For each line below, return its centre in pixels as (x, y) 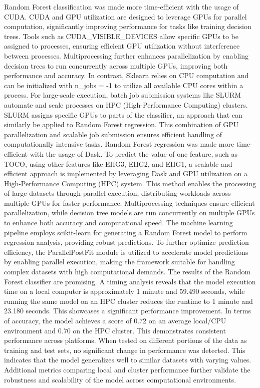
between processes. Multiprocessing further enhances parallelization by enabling (126, 55)
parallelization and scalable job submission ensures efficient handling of (113, 134)
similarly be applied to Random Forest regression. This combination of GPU (121, 124)
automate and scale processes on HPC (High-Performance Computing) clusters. (126, 104)
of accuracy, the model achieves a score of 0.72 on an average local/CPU (115, 320)
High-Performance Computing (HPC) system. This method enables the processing (130, 183)
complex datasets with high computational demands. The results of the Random (127, 272)
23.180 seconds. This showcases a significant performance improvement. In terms (128, 311)
